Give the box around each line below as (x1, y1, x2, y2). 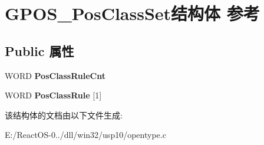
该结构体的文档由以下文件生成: (5, 108, 123, 121)
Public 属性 (5, 41, 74, 60)
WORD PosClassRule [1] (5, 89, 102, 101)
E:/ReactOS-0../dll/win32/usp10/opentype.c (5, 128, 166, 141)
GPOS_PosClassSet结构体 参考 (5, 1, 260, 25)
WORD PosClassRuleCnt (5, 69, 105, 81)
